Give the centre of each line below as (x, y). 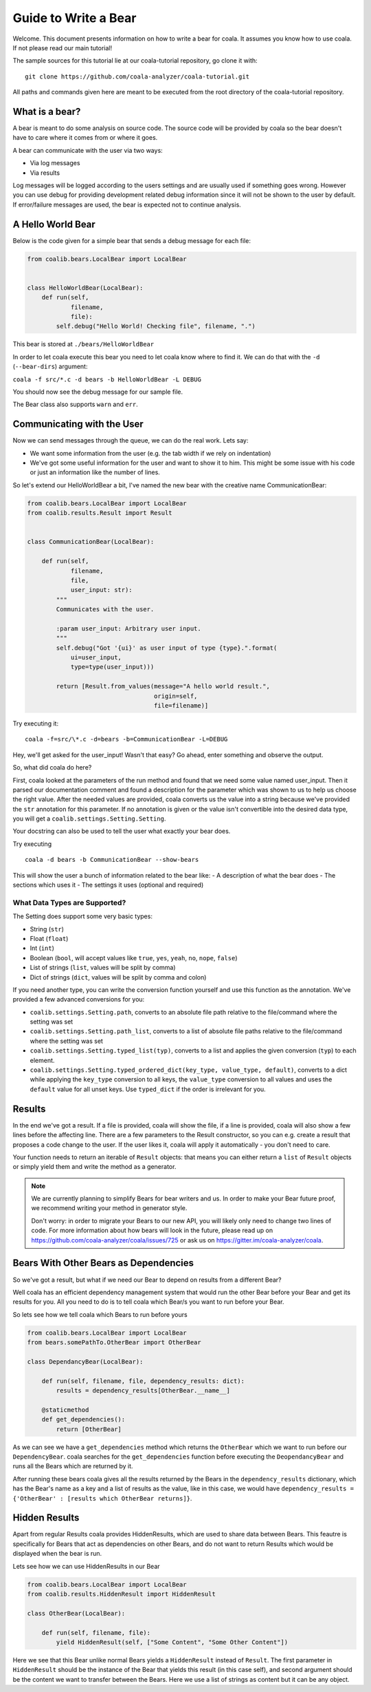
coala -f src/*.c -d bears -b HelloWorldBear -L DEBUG (107, 379)
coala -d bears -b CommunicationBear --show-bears (112, 860)
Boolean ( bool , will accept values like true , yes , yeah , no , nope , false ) (134, 958)
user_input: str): (102, 590)
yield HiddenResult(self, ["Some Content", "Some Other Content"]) (172, 1642)
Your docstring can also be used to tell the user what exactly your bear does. (122, 831)
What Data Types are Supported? (69, 902)
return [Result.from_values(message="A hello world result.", (163, 686)
